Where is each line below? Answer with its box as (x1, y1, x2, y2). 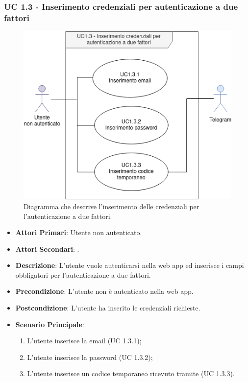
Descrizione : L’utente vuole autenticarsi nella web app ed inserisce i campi (15, 260, 244, 270)
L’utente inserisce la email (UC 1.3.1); (27, 335, 142, 346)
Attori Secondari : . (15, 243, 79, 254)
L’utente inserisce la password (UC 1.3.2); (27, 352, 153, 362)
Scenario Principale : (15, 319, 84, 329)
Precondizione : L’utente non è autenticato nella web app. (15, 286, 194, 296)
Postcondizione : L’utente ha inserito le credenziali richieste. (15, 303, 200, 313)
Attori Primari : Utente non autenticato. (15, 227, 142, 238)
